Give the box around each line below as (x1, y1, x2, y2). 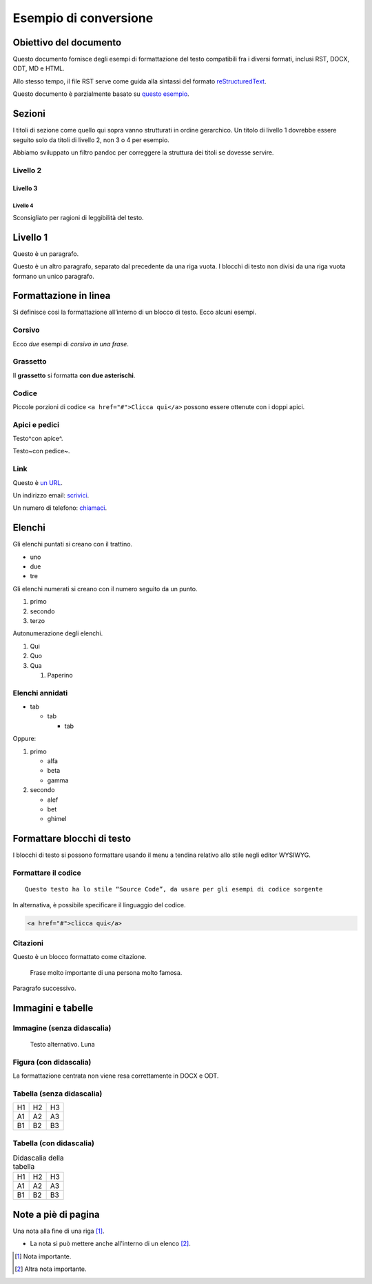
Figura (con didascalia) (12, 1057, 92, 1067)
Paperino (47, 671, 74, 679)
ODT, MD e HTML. (12, 64, 65, 72)
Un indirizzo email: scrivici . (12, 491, 90, 500)
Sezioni (12, 108, 46, 120)
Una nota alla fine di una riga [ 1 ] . (12, 1227, 105, 1235)
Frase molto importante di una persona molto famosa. (30, 968, 183, 976)
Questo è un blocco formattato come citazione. (12, 953, 147, 961)
